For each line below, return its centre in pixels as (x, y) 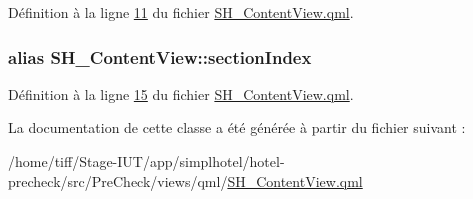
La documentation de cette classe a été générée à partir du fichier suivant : (237, 127)
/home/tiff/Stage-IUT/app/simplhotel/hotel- (146, 161)
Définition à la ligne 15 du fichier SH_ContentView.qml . (181, 93)
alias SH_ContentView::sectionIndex (160, 56)
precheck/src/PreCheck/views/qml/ (118, 180)
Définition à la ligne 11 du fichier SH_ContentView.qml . (181, 12)
